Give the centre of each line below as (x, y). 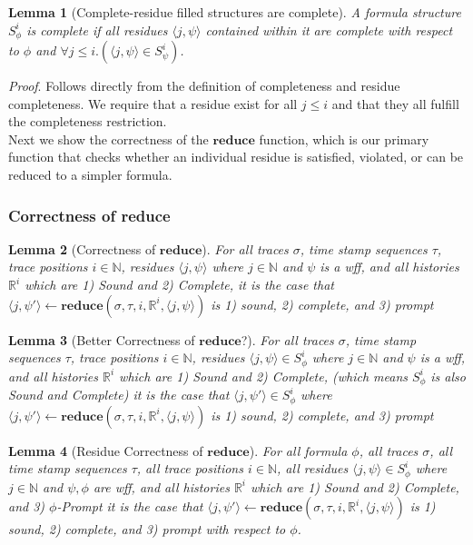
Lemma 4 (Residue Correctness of (106, 450)
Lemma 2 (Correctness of (82, 248)
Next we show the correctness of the (108, 139)
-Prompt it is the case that (130, 506)
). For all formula (298, 450)
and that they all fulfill (395, 103)
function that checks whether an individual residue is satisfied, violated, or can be (236, 157)
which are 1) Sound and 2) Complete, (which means (264, 376)
